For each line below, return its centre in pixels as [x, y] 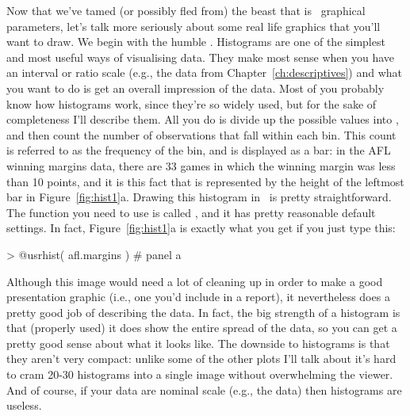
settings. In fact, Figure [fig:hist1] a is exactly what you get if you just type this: [201, 228]
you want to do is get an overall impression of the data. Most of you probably [195, 88]
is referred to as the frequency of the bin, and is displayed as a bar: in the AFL [199, 150]
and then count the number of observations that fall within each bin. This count [201, 134]
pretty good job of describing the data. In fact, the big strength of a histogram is [203, 312]
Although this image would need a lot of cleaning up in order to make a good [195, 281]
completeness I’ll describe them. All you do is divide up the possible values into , [203, 119]
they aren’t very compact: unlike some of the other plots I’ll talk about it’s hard [201, 359]
